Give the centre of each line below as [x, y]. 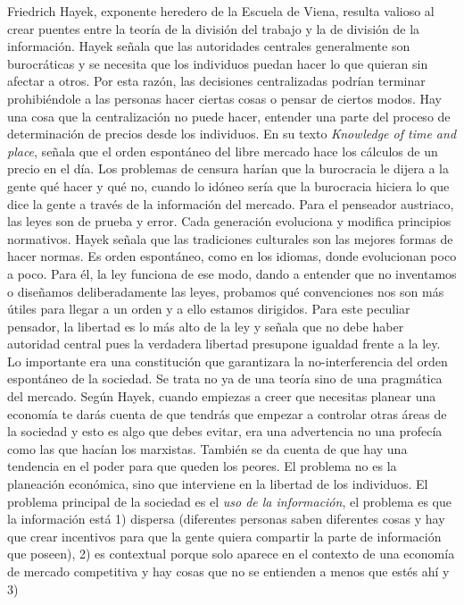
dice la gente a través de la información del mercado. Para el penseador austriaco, [231, 203]
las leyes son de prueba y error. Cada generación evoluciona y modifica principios [229, 221]
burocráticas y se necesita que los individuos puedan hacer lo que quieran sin [218, 63]
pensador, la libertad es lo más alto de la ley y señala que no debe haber [206, 326]
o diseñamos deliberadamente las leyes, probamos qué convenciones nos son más [226, 291]
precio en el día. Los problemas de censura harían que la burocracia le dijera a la [228, 168]
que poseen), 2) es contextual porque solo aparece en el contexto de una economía [231, 554]
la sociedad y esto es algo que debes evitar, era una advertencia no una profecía [225, 431]
